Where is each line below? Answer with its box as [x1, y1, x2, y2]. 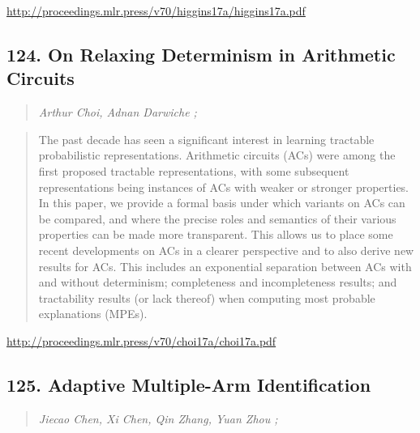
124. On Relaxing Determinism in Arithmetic [6, 41, 396, 66]
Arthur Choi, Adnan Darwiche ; [38, 104, 197, 121]
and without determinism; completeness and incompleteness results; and [38, 274, 397, 291]
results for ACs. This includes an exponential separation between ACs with [38, 257, 412, 274]
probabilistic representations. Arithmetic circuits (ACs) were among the [38, 146, 396, 163]
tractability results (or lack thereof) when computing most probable [38, 289, 375, 306]
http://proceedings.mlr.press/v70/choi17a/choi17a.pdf [6, 332, 276, 349]
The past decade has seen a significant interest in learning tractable [38, 130, 375, 147]
